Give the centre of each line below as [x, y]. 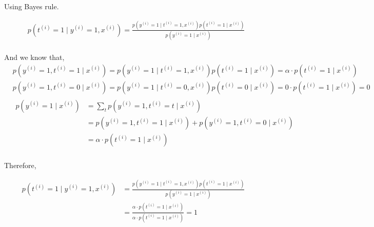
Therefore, [20, 165]
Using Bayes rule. [32, 6]
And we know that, [34, 57]
